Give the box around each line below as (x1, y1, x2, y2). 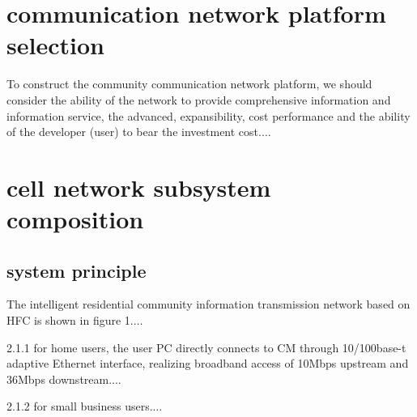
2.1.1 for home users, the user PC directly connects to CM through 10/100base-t (6, 338, 406, 355)
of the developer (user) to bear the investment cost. (6, 123, 262, 140)
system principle (6, 257, 147, 283)
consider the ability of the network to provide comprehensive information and (6, 91, 391, 108)
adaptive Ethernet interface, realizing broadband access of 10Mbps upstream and (6, 355, 409, 372)
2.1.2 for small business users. (6, 398, 153, 415)
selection (6, 28, 104, 62)
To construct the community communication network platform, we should (6, 75, 372, 92)
